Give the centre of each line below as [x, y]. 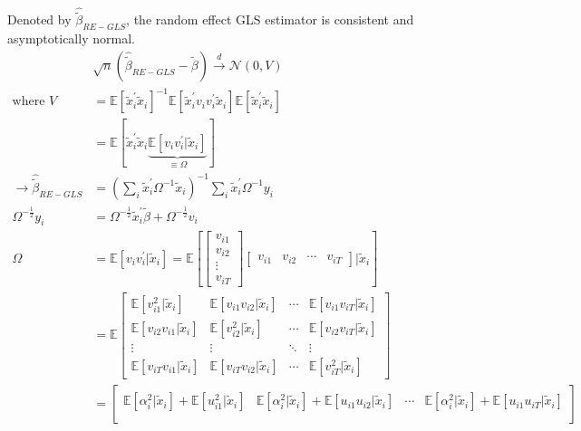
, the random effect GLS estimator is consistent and [270, 19]
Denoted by [39, 19]
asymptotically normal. [71, 38]
